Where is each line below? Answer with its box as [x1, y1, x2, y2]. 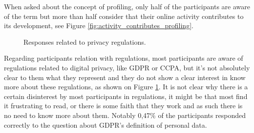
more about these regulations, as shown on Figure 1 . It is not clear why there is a [4, 82, 248, 92]
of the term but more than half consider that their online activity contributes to [4, 11, 244, 21]
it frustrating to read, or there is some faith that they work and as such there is [4, 100, 243, 111]
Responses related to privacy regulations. [23, 36, 146, 47]
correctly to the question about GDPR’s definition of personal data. [4, 119, 207, 130]
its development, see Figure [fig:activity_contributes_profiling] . [4, 20, 193, 31]
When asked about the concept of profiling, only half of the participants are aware [4, 1, 250, 11]
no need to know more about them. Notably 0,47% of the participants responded [4, 110, 246, 120]
